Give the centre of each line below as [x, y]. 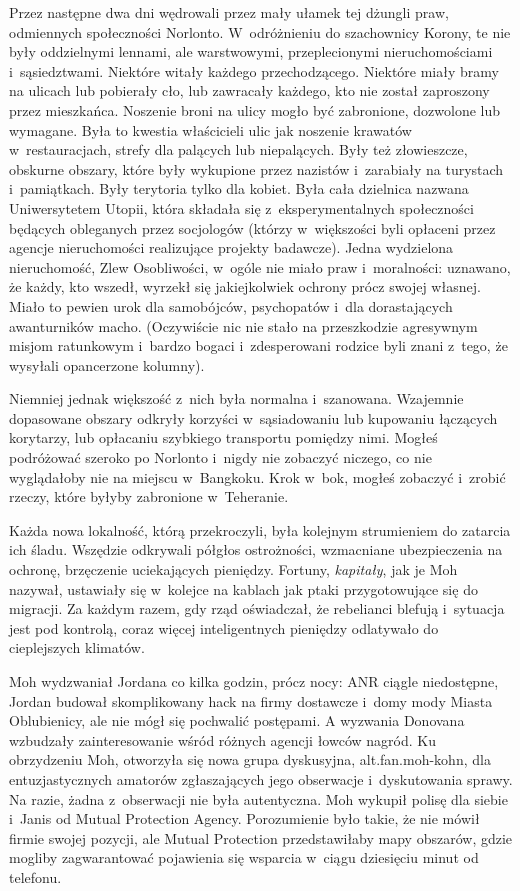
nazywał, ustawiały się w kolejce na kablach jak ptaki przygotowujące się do [243, 588]
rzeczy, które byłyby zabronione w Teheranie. [149, 496]
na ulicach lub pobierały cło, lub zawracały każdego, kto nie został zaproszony [249, 90]
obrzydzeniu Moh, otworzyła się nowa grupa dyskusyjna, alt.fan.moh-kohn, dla [250, 759]
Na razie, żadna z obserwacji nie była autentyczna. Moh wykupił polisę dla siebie [258, 798]
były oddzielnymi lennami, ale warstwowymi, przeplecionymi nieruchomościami [251, 51]
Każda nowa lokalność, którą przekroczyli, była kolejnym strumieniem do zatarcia [260, 529]
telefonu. [35, 876]
